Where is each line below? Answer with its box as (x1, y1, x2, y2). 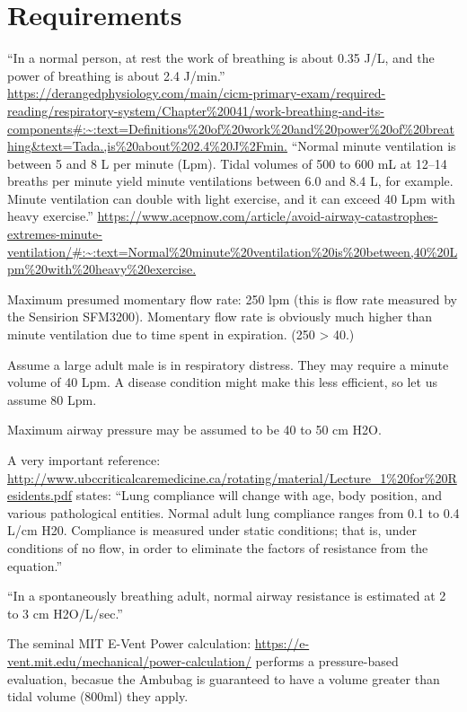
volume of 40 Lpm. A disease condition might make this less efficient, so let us (7, 373, 437, 391)
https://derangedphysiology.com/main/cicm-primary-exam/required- (7, 84, 386, 102)
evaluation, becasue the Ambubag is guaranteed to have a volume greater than (7, 669, 440, 688)
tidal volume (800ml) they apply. (7, 687, 189, 706)
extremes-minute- (7, 224, 102, 243)
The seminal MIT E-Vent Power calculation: (7, 634, 251, 653)
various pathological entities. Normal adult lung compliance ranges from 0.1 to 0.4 (7, 503, 460, 522)
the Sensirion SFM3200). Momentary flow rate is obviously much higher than (7, 307, 433, 326)
